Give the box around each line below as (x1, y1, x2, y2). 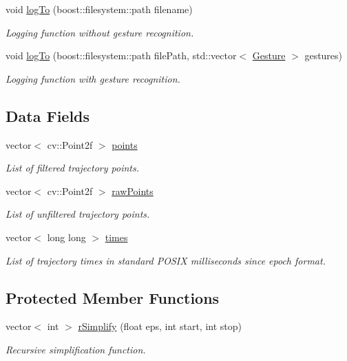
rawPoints (112, 183, 154, 198)
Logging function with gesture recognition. (6, 71, 180, 85)
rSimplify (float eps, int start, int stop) (78, 319, 242, 333)
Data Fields (6, 105, 90, 126)
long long (47, 229, 86, 244)
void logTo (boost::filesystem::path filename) (6, 2, 193, 16)
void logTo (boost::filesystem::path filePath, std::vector (6, 48, 237, 63)
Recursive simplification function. (6, 342, 146, 356)
